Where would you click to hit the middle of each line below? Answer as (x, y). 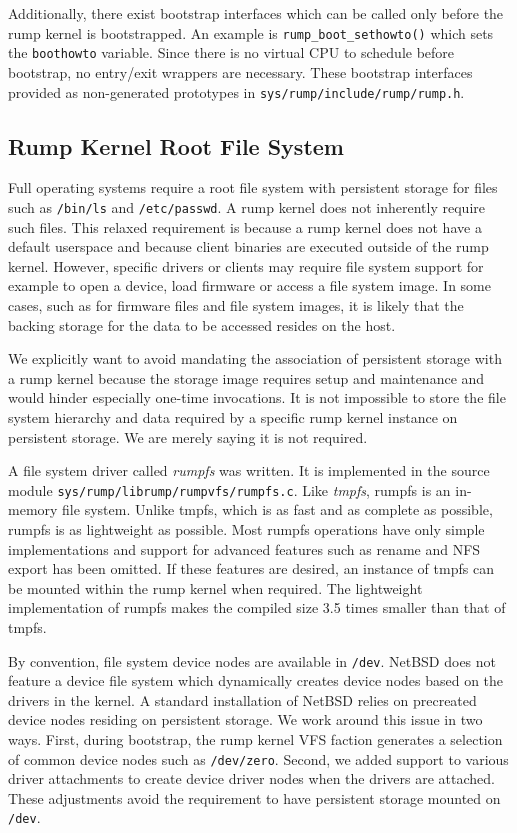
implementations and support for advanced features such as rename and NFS (244, 548)
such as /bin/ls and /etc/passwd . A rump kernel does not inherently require (246, 206)
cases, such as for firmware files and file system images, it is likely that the (236, 304)
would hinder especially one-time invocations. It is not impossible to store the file (257, 397)
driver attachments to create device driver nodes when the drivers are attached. (252, 778)
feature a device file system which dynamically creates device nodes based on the (256, 680)
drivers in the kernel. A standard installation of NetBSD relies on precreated (242, 699)
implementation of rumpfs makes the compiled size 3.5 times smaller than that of (257, 607)
